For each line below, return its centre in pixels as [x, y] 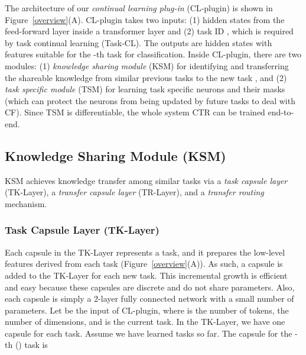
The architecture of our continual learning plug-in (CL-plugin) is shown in [139, 8]
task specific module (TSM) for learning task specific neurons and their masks [145, 89]
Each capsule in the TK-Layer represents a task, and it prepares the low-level [145, 252]
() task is [31, 345]
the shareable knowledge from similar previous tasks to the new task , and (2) [146, 77]
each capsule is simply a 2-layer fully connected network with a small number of [149, 298]
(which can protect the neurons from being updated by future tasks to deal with [150, 100]
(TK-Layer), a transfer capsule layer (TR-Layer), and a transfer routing [134, 192]
